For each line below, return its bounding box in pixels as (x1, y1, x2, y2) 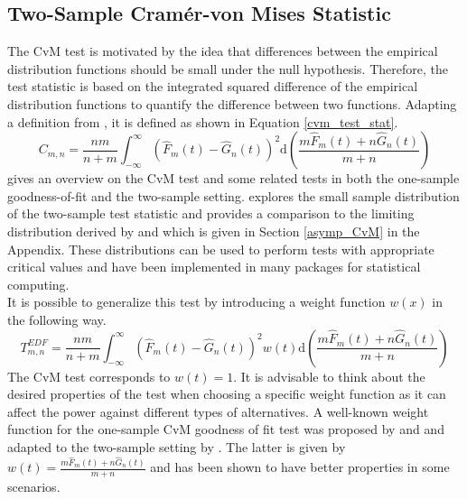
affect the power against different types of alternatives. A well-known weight (7, 402, 429, 420)
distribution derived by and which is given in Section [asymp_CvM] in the (7, 221, 420, 240)
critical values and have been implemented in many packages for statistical (7, 257, 421, 276)
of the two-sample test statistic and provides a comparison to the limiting (7, 204, 415, 223)
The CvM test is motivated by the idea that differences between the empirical (7, 42, 438, 60)
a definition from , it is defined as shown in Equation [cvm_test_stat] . (7, 112, 398, 131)
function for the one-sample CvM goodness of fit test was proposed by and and (7, 420, 444, 439)
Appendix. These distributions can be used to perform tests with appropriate (7, 239, 434, 258)
